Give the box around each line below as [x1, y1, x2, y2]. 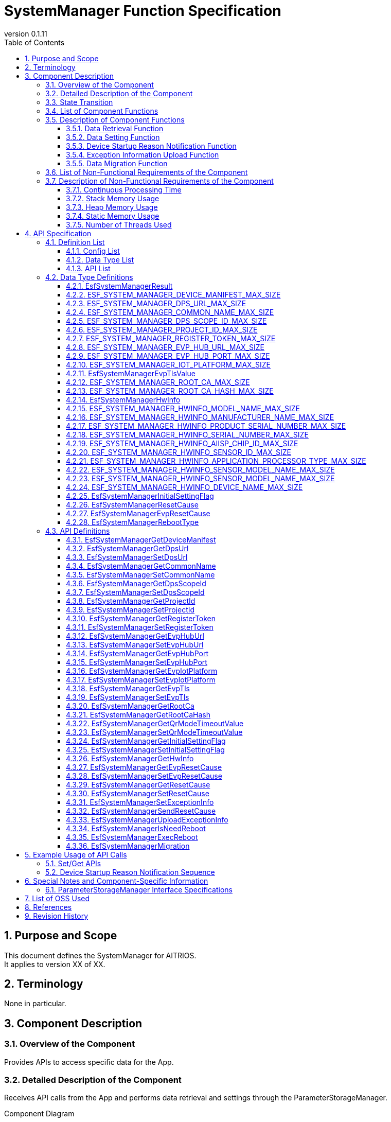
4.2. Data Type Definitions [45, 272, 133, 282]
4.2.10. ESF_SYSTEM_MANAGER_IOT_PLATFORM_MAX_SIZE [66, 360, 271, 369]
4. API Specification [25, 229, 92, 238]
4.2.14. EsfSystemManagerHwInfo [66, 395, 181, 404]
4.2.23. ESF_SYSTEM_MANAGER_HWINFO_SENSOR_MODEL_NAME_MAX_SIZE [66, 474, 335, 483]
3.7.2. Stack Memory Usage [66, 194, 159, 203]
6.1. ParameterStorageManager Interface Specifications [45, 885, 233, 894]
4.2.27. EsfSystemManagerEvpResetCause [66, 509, 210, 518]
